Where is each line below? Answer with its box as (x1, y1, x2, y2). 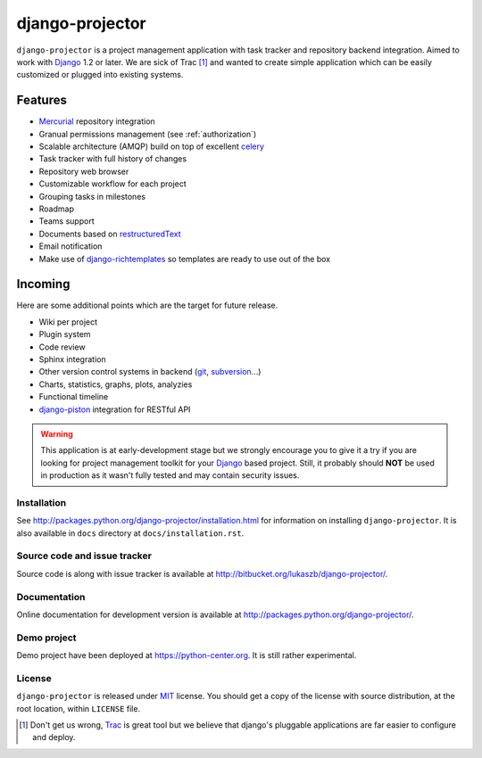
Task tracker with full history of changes (38, 153, 187, 164)
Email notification (38, 241, 103, 251)
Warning (40, 428, 73, 439)
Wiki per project (38, 317, 98, 327)
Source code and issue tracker (16, 549, 152, 562)
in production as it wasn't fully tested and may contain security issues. (40, 470, 300, 481)
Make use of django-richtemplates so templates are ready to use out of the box (38, 253, 330, 264)
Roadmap (38, 203, 75, 214)
